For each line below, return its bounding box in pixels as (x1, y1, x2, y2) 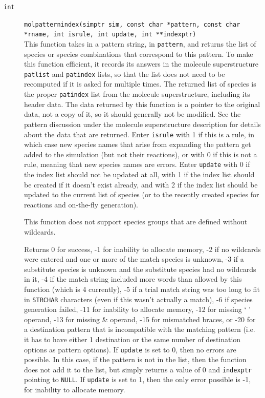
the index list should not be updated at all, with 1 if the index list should (24, 169, 255, 179)
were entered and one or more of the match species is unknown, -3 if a (24, 254, 244, 264)
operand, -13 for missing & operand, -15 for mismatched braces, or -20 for (24, 313, 256, 324)
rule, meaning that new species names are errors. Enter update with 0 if (24, 159, 250, 170)
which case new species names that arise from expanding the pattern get (24, 139, 251, 150)
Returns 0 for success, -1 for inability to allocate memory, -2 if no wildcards (24, 243, 261, 254)
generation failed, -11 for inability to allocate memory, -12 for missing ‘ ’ (24, 304, 251, 315)
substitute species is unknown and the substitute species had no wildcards (24, 263, 256, 274)
